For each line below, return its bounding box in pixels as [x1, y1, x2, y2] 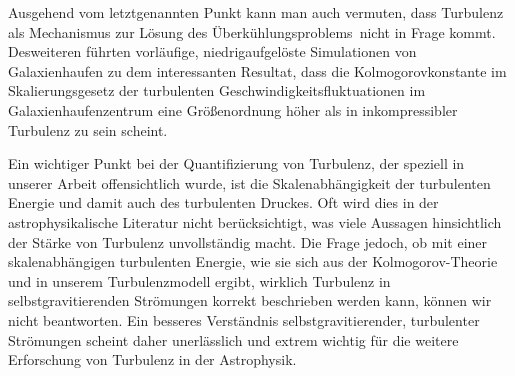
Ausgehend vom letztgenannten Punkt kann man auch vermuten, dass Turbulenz [8, 2, 504, 22]
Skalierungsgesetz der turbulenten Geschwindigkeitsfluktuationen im [8, 80, 426, 101]
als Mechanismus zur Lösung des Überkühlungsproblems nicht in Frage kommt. [8, 21, 496, 42]
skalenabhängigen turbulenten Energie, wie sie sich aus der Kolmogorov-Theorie [8, 251, 498, 272]
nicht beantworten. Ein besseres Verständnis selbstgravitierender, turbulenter [8, 309, 480, 330]
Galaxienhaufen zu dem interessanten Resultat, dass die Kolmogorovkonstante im [8, 60, 507, 81]
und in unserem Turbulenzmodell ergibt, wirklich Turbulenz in [8, 270, 391, 291]
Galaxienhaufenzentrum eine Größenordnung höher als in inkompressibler [8, 99, 458, 120]
